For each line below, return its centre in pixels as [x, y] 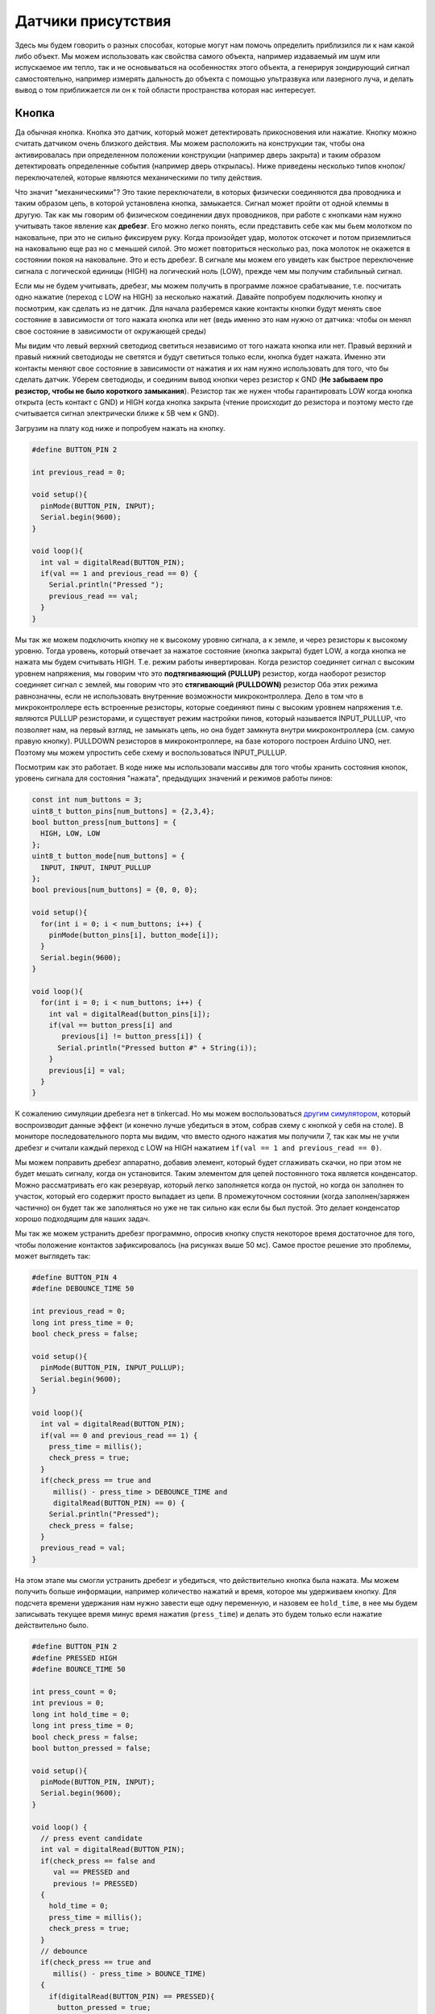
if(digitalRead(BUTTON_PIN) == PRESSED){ [132, 1996]
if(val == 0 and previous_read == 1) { [119, 1435]
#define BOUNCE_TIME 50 [79, 1669]
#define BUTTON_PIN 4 [75, 1278]
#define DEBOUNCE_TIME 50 [83, 1289]
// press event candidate [91, 1838]
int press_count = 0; [75, 1691]
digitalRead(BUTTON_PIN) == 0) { [119, 1503]
